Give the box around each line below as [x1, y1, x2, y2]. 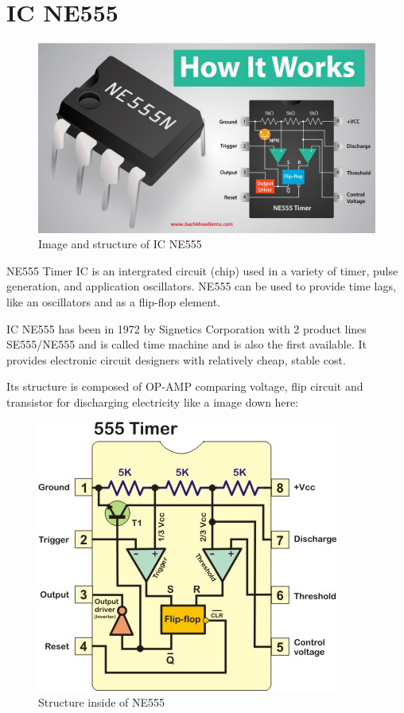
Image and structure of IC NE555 [38, 236, 202, 252]
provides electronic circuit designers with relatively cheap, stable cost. [6, 351, 346, 368]
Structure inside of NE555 [38, 694, 165, 711]
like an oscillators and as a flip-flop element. [6, 294, 220, 310]
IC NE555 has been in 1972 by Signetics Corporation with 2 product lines [6, 320, 367, 337]
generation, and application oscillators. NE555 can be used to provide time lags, [6, 278, 396, 294]
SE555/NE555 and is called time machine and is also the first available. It [6, 336, 367, 353]
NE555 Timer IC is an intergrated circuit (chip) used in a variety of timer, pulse [6, 262, 398, 279]
